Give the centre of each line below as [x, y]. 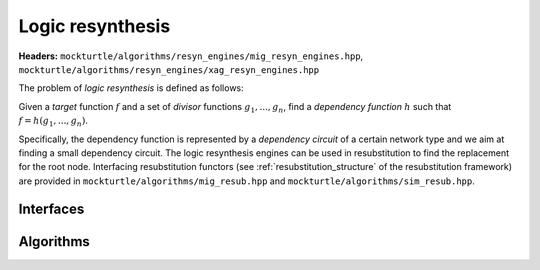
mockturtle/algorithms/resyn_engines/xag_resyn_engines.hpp [169, 69]
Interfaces [51, 209]
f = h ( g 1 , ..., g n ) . [53, 122]
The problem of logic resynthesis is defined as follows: [131, 88]
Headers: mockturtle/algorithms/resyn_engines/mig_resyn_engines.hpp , [191, 56]
